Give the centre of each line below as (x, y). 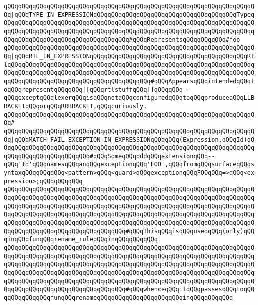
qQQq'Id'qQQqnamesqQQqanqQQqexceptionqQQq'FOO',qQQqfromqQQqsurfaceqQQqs (129, 164)
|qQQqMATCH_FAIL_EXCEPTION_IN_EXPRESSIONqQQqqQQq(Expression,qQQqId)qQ (133, 140)
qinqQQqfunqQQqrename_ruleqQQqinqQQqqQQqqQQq (81, 239)
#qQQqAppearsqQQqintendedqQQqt (202, 81)
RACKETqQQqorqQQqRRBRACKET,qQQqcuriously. (76, 106)
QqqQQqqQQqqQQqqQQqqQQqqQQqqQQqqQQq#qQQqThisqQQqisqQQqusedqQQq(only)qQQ (129, 231)
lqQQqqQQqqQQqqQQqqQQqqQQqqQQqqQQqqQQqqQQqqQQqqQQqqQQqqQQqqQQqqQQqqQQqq (129, 65)
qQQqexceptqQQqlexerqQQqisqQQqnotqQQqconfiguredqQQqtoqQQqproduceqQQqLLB (129, 98)
